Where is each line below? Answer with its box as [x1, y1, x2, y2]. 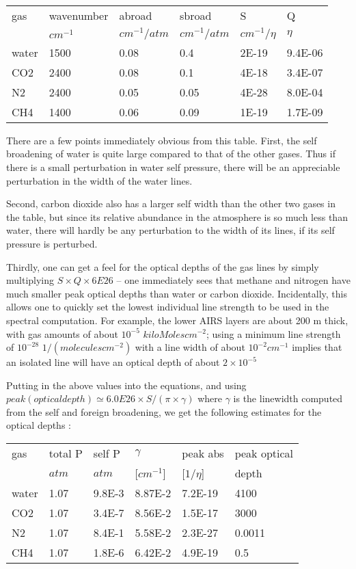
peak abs [182, 445, 224, 462]
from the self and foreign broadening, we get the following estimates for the [6, 404, 322, 419]
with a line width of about [135, 340, 245, 354]
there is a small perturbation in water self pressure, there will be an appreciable [6, 159, 340, 174]
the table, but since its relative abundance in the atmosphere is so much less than [6, 209, 348, 224]
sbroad [179, 8, 212, 23]
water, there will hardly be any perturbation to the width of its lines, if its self [6, 223, 335, 237]
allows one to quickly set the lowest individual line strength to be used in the [6, 300, 329, 314]
